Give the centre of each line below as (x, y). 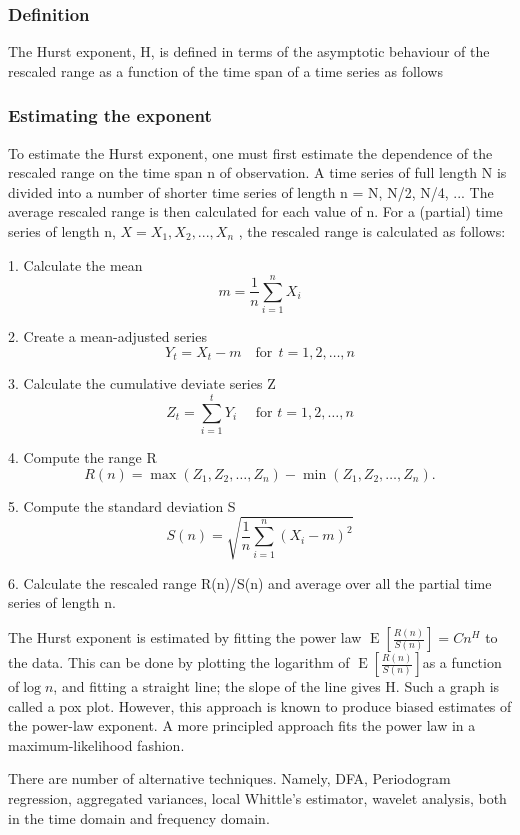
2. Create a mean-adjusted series (107, 336)
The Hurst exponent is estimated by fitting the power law (185, 637)
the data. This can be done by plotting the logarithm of (179, 662)
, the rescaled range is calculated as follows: (372, 231)
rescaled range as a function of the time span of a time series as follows (225, 70)
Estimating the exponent (110, 115)
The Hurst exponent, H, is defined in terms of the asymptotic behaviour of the (249, 51)
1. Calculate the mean (75, 264)
